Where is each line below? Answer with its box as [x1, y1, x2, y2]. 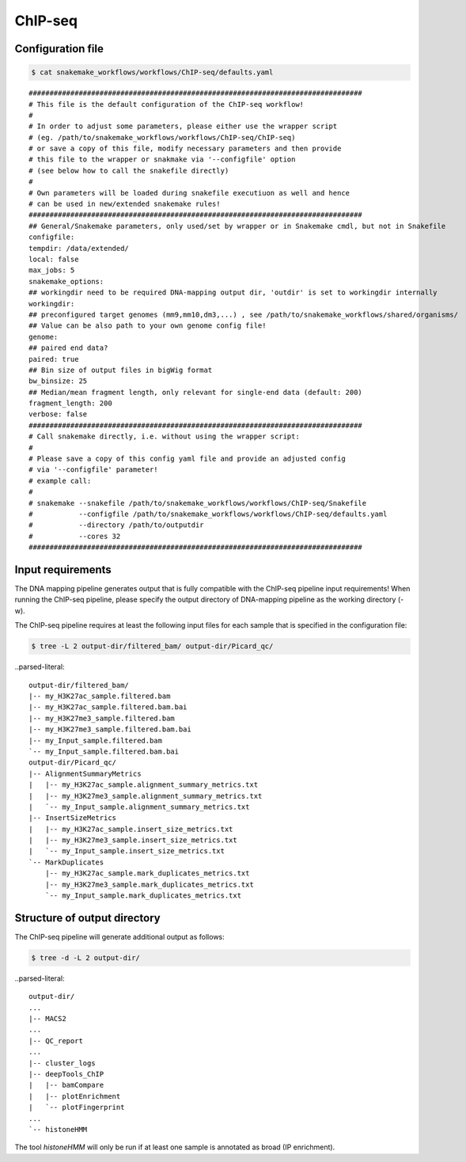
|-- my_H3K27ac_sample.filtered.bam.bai [28, 703, 188, 712]
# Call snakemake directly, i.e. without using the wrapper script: [28, 432, 300, 441]
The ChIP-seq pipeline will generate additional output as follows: [14, 932, 225, 941]
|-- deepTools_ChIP [28, 1069, 104, 1079]
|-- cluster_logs [28, 1058, 96, 1068]
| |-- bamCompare [28, 1080, 104, 1090]
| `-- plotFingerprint [28, 1103, 125, 1112]
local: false [28, 255, 79, 264]
